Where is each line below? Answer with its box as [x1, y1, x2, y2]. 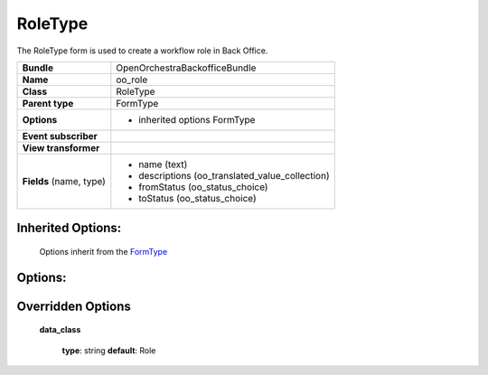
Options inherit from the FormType [39, 246, 168, 257]
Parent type [22, 97, 74, 109]
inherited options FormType [138, 113, 256, 126]
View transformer [22, 141, 100, 154]
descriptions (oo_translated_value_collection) [138, 169, 330, 182]
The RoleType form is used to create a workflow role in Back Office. [16, 45, 268, 56]
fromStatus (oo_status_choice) [138, 181, 268, 193]
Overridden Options [16, 298, 131, 314]
